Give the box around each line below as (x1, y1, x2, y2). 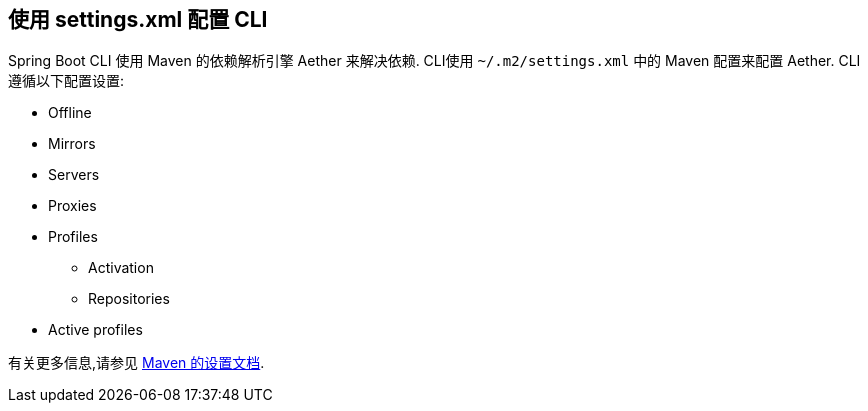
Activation (88, 259, 154, 277)
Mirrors (48, 135, 96, 153)
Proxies (48, 197, 97, 215)
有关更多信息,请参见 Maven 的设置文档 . (8, 354, 265, 372)
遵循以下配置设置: (8, 72, 125, 90)
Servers (48, 166, 100, 184)
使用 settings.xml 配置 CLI (8, 7, 268, 32)
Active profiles (48, 321, 143, 339)
